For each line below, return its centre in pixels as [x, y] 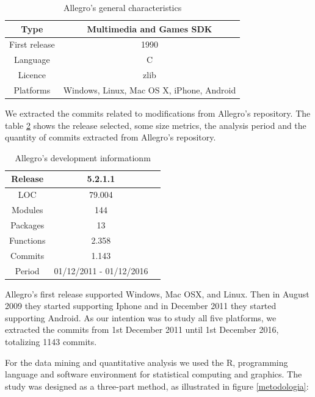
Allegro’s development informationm [83, 157]
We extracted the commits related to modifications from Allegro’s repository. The [158, 113]
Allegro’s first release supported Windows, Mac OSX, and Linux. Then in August [157, 293]
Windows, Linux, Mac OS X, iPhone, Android [150, 89]
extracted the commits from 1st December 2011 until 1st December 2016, [142, 330]
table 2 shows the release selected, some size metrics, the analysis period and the [156, 125]
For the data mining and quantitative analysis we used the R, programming [147, 362]
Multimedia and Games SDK [150, 28]
